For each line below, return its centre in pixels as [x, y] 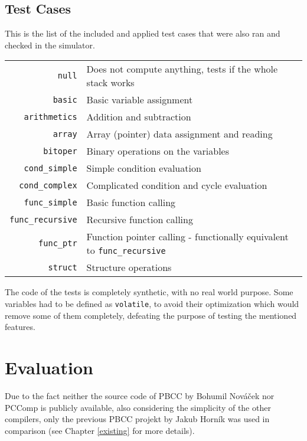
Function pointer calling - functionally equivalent [187, 237]
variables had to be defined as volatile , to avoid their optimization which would [152, 303]
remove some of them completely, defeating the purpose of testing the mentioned [151, 315]
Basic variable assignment [140, 100]
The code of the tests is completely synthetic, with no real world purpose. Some [149, 292]
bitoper [60, 151]
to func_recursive [126, 250]
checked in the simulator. [50, 45]
